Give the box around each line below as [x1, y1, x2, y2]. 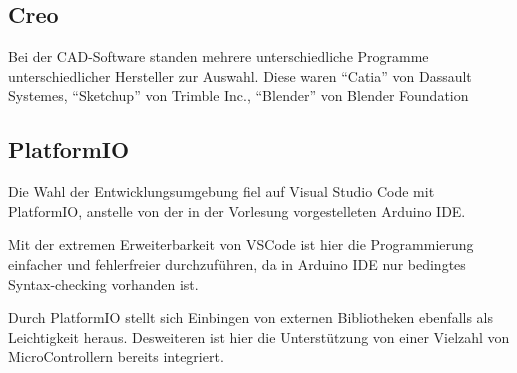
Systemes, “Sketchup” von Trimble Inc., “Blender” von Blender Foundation [8, 85, 469, 106]
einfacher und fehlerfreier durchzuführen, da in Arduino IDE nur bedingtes [8, 253, 466, 274]
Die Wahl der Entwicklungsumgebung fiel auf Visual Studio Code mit [8, 181, 435, 202]
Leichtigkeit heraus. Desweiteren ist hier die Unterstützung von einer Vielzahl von [8, 326, 510, 347]
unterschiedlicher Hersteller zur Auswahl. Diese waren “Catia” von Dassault [8, 65, 472, 86]
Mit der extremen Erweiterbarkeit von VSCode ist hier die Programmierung [8, 234, 474, 255]
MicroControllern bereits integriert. [8, 346, 224, 367]
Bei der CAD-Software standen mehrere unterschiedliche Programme [8, 46, 429, 67]
